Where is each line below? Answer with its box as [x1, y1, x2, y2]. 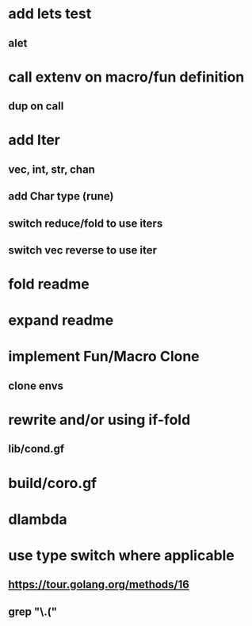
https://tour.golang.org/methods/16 [8, 578, 190, 591]
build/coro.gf [8, 474, 97, 492]
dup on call [8, 100, 64, 113]
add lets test [8, 5, 92, 23]
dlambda [8, 510, 67, 528]
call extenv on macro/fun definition [8, 68, 245, 86]
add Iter [8, 132, 61, 149]
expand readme [8, 311, 114, 330]
